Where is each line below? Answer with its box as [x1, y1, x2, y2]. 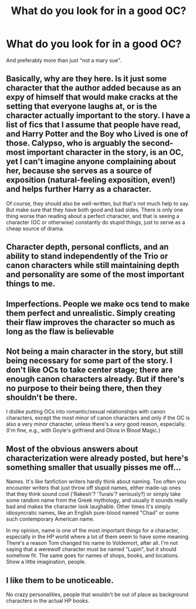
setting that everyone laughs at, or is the [6, 101, 157, 111]
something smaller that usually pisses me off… [6, 462, 181, 472]
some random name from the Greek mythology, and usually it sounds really [6, 497, 188, 504]
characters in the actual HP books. [6, 597, 90, 604]
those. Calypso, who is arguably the [6, 138, 140, 148]
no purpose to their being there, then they [6, 383, 163, 393]
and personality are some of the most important [6, 270, 185, 280]
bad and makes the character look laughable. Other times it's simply [6, 503, 171, 510]
